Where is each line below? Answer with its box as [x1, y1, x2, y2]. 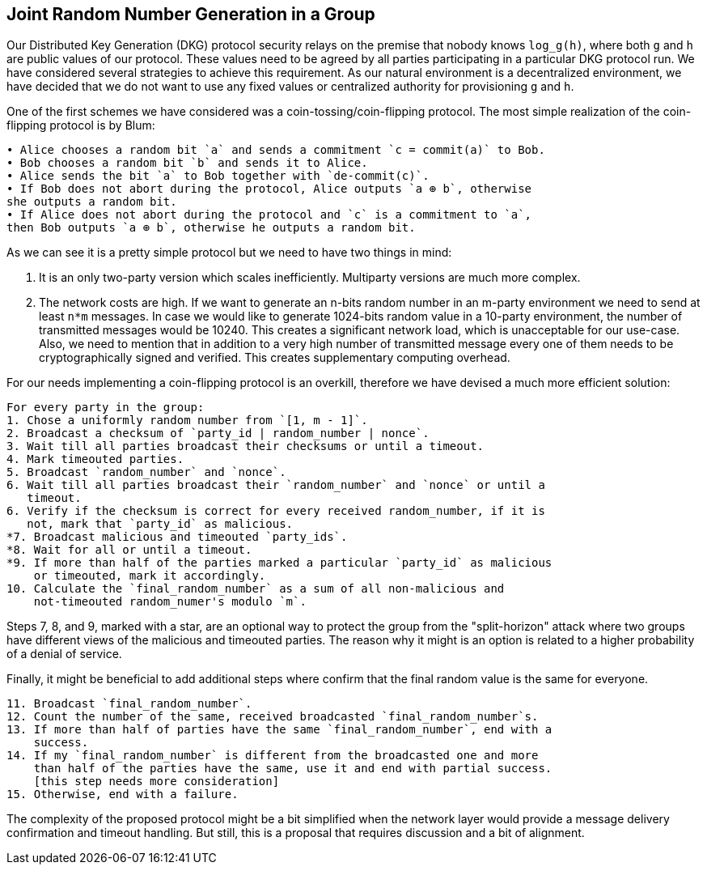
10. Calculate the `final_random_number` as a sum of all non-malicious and [6, 582, 505, 596]
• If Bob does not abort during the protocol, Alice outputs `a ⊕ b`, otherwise [6, 182, 532, 196]
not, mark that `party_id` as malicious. [27, 517, 294, 531]
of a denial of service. [6, 647, 122, 661]
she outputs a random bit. [6, 195, 177, 209]
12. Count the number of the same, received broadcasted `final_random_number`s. [6, 710, 539, 724]
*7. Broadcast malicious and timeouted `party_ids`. [6, 530, 348, 544]
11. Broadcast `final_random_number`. [6, 697, 252, 711]
